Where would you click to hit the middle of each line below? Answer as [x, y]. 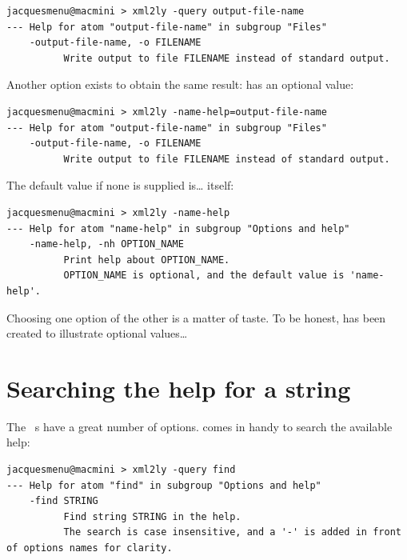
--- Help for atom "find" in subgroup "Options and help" [164, 485]
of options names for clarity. [90, 548]
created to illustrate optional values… [97, 333]
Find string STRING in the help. [152, 516]
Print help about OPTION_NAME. [147, 260]
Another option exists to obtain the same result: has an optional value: [180, 84]
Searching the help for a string [179, 388]
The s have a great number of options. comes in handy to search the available [200, 426]
